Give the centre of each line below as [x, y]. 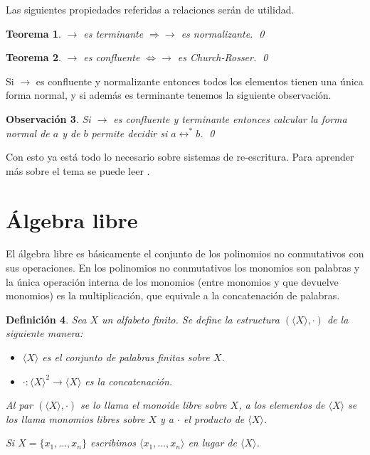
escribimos [113, 443]
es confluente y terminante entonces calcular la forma [230, 118]
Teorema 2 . [33, 57]
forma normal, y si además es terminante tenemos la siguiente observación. [169, 95]
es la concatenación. [129, 381]
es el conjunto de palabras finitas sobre [126, 357]
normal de [28, 133]
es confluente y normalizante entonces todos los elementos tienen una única [200, 81]
